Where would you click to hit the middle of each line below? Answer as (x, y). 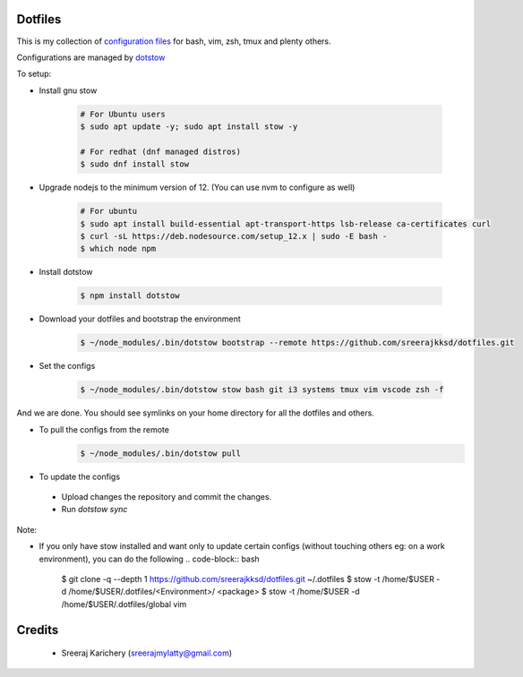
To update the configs (80, 476)
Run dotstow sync (94, 510)
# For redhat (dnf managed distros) (161, 151)
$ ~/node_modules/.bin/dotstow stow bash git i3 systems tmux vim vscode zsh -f (262, 390)
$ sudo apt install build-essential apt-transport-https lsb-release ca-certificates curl (286, 223)
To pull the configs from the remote (104, 429)
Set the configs (67, 366)
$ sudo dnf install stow (135, 164)
